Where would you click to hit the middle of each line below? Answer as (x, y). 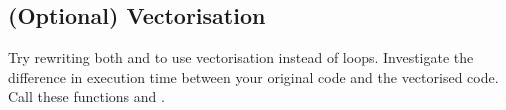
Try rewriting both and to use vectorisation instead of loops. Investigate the (241, 57)
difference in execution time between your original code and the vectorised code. (253, 76)
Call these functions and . (86, 96)
